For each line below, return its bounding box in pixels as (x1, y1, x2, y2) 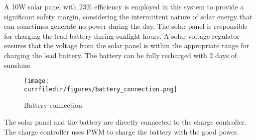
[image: (24, 77, 49, 85)
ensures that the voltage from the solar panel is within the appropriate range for (4, 40, 250, 51)
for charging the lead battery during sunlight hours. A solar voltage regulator (4, 30, 240, 41)
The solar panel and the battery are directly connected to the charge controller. (4, 117, 247, 127)
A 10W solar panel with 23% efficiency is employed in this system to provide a (4, 1, 244, 11)
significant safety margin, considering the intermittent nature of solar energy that (4, 11, 253, 21)
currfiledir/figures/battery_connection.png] (24, 85, 177, 93)
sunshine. (4, 60, 32, 70)
